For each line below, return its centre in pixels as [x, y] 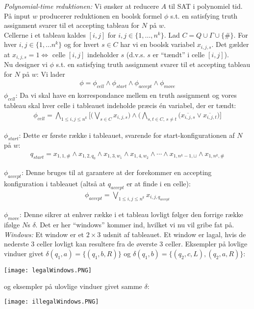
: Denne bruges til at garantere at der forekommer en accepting [116, 172]
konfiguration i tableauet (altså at [55, 184]
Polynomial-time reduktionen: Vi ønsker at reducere [81, 6]
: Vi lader [51, 74]
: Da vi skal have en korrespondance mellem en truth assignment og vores [126, 95]
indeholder [103, 54]
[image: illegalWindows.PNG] [51, 302]
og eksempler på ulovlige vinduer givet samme [73, 286]
